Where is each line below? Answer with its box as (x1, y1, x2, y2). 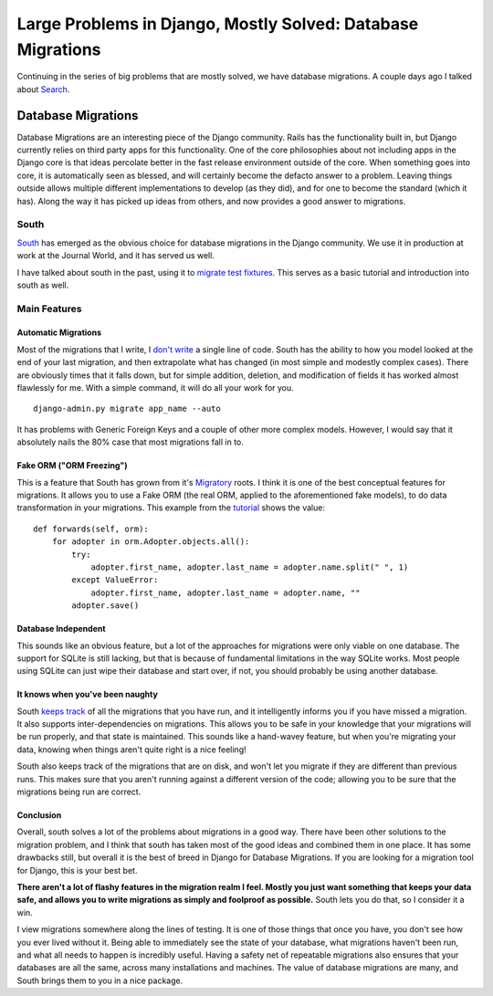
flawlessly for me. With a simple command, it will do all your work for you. (16, 383, 294, 393)
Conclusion (16, 810, 62, 821)
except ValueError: (71, 575, 159, 585)
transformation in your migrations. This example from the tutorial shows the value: (16, 502, 326, 513)
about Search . (16, 83, 70, 95)
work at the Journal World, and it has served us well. (16, 250, 215, 261)
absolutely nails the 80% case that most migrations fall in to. (16, 436, 244, 447)
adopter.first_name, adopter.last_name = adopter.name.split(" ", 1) (90, 561, 409, 572)
